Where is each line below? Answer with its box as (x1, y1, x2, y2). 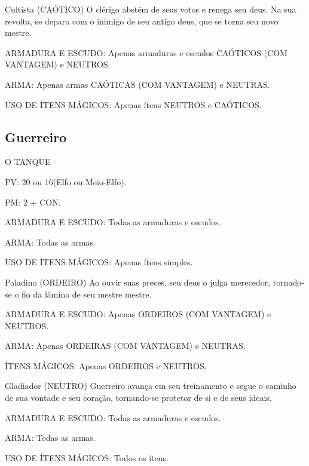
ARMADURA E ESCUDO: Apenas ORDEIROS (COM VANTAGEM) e (5, 308, 271, 320)
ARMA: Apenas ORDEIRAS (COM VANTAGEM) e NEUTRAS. (5, 339, 246, 352)
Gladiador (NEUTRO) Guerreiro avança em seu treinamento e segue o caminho (5, 379, 296, 392)
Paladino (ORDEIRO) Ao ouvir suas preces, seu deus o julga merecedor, (5, 275, 271, 288)
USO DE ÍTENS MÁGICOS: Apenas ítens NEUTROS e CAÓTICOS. (5, 98, 262, 111)
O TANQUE (5, 155, 51, 168)
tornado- (273, 275, 304, 288)
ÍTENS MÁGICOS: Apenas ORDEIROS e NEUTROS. (5, 359, 207, 372)
